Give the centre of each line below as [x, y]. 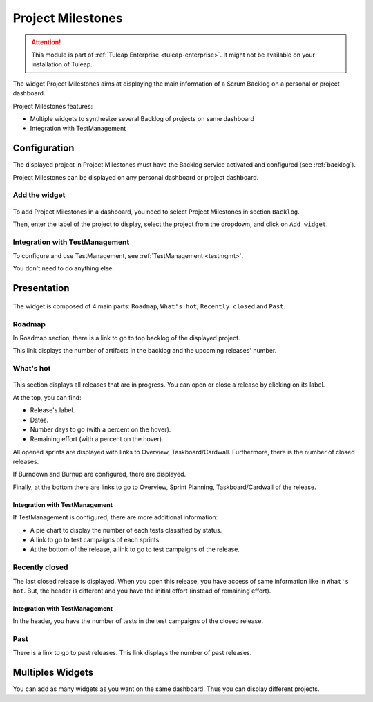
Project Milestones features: [53, 106]
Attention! [46, 42]
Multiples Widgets [53, 673]
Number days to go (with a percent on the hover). [101, 429]
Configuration [44, 148]
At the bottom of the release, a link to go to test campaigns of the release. [135, 549]
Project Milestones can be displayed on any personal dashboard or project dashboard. [136, 177]
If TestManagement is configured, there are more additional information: [115, 517]
